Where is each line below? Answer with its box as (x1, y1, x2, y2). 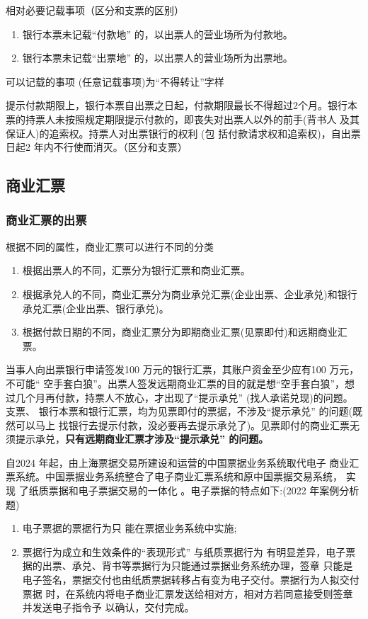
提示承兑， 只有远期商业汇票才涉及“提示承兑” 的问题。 (15, 431, 269, 446)
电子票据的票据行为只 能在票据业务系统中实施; (22, 521, 237, 535)
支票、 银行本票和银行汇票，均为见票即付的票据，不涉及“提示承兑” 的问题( (6, 404, 352, 419)
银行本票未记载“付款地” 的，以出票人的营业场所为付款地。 (22, 26, 293, 41)
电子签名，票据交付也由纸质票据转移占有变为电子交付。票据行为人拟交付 (22, 572, 360, 587)
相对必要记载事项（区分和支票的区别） (6, 3, 184, 17)
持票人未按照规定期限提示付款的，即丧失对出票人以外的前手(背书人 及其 (25, 111, 360, 126)
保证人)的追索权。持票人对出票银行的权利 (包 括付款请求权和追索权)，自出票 (6, 125, 361, 140)
